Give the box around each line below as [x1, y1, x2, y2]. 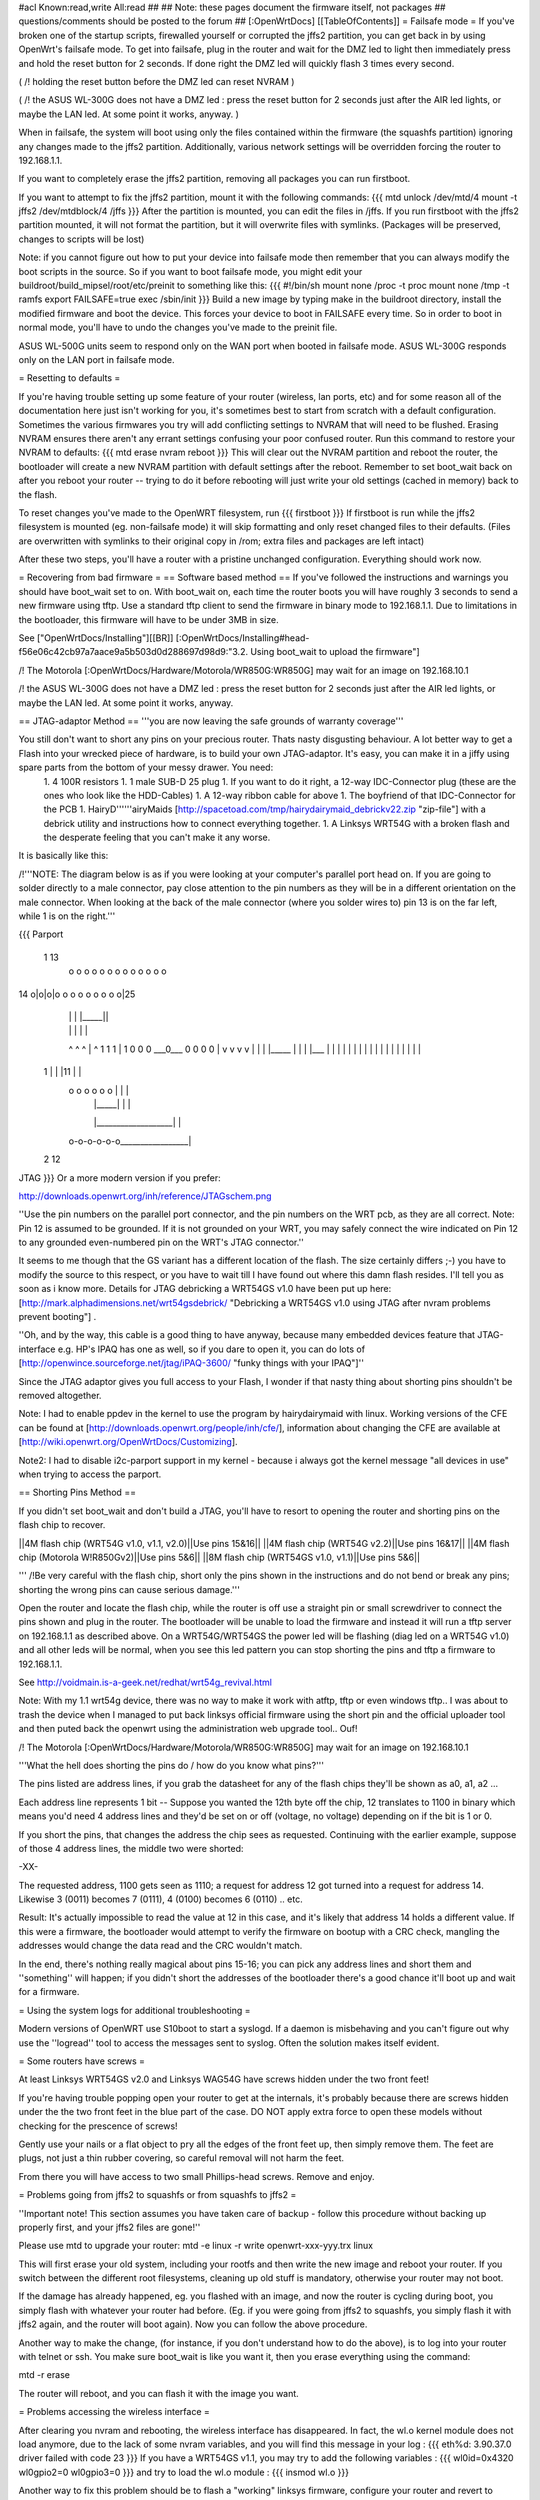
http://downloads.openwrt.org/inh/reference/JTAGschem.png [18, 1190, 272, 1202]
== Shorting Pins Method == [18, 1486, 137, 1499]
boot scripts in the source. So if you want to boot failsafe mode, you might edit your [18, 265, 363, 277]
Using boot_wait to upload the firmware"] [250, 646, 420, 658]
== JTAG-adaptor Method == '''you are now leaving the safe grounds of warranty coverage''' [18, 715, 404, 727]
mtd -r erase [18, 2369, 70, 2381]
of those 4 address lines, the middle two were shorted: [18, 1842, 244, 1854]
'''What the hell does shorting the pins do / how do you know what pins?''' [18, 1759, 325, 1771]
